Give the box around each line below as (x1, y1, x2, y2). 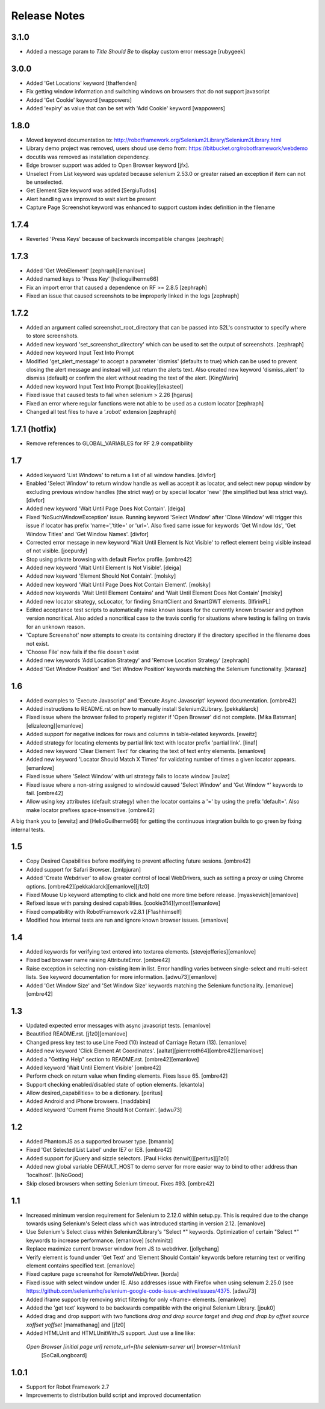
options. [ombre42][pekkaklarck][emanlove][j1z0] (26, 883, 150, 890)
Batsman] (273, 714, 297, 721)
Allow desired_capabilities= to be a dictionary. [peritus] (26, 1089, 163, 1096)
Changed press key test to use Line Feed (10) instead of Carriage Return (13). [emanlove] (26, 1039, 247, 1046)
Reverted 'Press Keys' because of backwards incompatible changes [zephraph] (26, 236, 224, 243)
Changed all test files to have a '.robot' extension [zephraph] (26, 408, 176, 415)
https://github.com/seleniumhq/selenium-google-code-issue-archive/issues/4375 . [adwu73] (26, 1287, 256, 1295)
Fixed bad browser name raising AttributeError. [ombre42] (26, 957, 170, 964)
